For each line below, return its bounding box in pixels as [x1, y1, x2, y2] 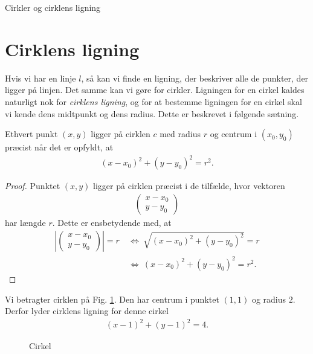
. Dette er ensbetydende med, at [52, 216, 172, 228]
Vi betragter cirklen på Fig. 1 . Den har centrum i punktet [5, 292, 219, 305]
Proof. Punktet [5, 179, 60, 192]
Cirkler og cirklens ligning [5, 1, 101, 13]
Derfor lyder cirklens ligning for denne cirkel [5, 304, 169, 317]
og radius [251, 292, 286, 305]
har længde [5, 216, 46, 228]
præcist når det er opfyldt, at [5, 141, 114, 153]
